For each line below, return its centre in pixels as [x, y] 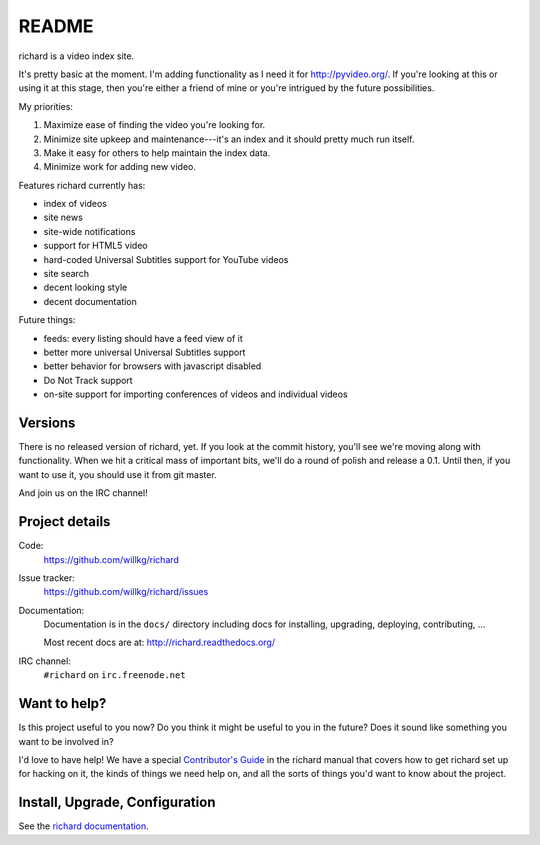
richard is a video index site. [76, 56]
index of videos [75, 204]
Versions [47, 422]
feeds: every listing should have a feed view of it [143, 338]
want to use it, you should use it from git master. [117, 474]
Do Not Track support [88, 380]
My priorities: [46, 106]
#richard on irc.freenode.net [114, 675]
